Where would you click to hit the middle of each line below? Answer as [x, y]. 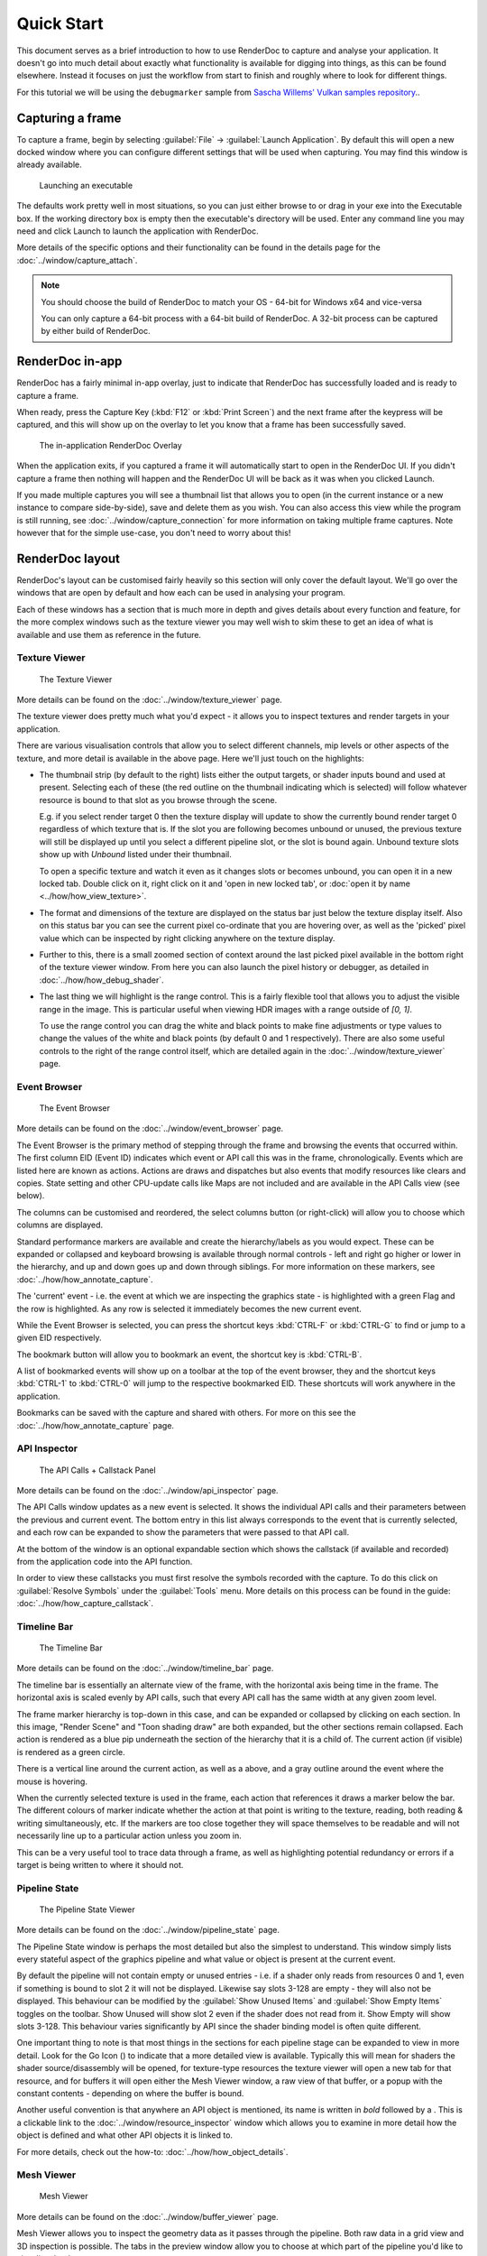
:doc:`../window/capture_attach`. [77, 260]
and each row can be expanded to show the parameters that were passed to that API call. [183, 1532]
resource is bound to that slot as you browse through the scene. [158, 800]
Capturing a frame [69, 118]
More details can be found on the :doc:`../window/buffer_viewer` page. [147, 2216]
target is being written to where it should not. [100, 1864]
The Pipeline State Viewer [87, 1909]
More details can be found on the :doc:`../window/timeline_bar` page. [145, 1669]
